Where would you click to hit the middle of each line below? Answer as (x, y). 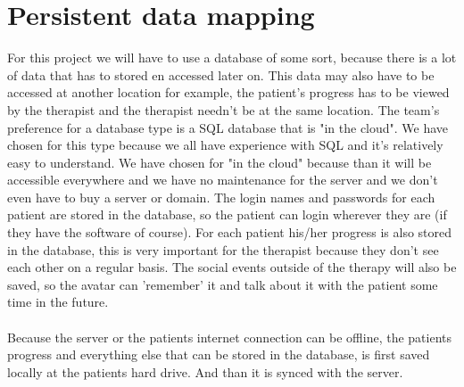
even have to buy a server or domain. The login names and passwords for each (221, 197)
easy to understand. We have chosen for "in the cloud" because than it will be (220, 162)
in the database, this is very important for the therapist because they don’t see (223, 249)
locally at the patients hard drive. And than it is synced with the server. (205, 371)
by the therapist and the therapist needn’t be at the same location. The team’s (224, 109)
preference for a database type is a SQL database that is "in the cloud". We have (228, 127)
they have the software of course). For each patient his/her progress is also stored (230, 232)
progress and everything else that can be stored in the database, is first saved (219, 354)
